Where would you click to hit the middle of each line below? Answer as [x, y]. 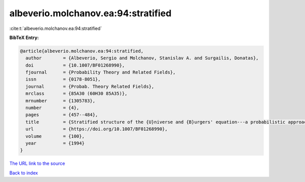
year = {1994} [55, 143]
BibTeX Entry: [24, 38]
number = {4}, [53, 108]
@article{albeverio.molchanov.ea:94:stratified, [82, 51]
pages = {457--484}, [62, 115]
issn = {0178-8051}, [63, 79]
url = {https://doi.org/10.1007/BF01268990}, [97, 129]
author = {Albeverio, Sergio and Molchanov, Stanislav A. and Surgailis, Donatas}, [142, 58]
